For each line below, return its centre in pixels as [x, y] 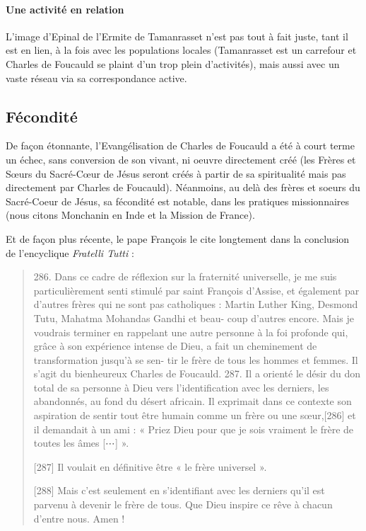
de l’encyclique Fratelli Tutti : [70, 252]
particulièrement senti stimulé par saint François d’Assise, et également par [196, 290]
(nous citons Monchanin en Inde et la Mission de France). [130, 215]
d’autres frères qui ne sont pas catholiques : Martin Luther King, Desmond [196, 304]
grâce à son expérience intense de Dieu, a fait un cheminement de [175, 346]
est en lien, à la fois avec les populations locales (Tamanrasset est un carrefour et [181, 50]
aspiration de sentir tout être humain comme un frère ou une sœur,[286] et [195, 415]
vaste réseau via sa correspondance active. [96, 78]
